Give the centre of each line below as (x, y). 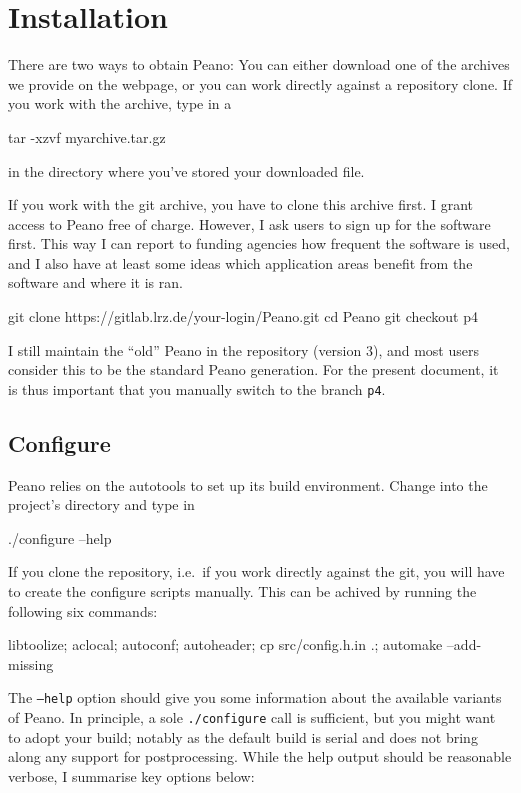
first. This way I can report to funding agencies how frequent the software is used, (259, 243)
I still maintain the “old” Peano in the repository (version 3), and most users (243, 349)
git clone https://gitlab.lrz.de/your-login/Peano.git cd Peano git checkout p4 (243, 316)
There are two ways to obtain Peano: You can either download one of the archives (259, 64)
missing (31, 663)
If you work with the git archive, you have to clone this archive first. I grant (241, 204)
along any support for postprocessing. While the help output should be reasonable (260, 756)
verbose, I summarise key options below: (131, 775)
